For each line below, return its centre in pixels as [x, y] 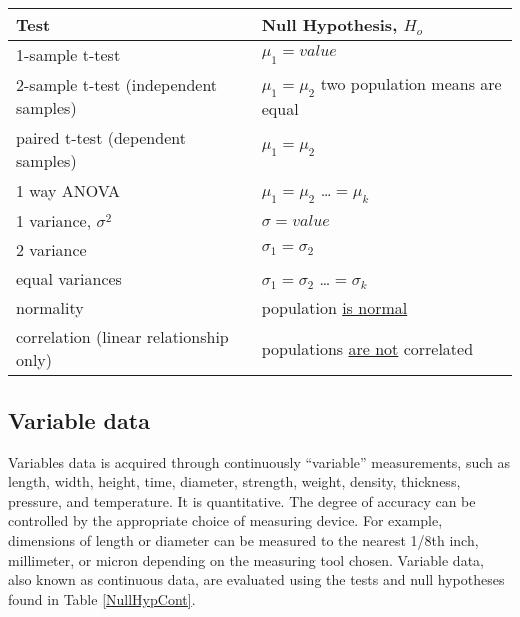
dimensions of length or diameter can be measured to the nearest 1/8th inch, [243, 539]
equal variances [69, 279]
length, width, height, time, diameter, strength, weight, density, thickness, [234, 481]
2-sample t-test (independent [117, 85]
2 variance [51, 250]
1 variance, [54, 221]
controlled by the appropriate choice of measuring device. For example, [225, 520]
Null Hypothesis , [329, 24]
